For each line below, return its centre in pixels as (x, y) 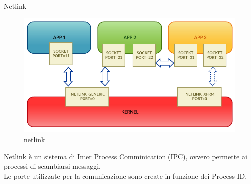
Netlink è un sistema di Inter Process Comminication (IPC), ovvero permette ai (125, 156)
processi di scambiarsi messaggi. (52, 166)
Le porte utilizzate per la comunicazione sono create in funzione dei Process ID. (125, 175)
